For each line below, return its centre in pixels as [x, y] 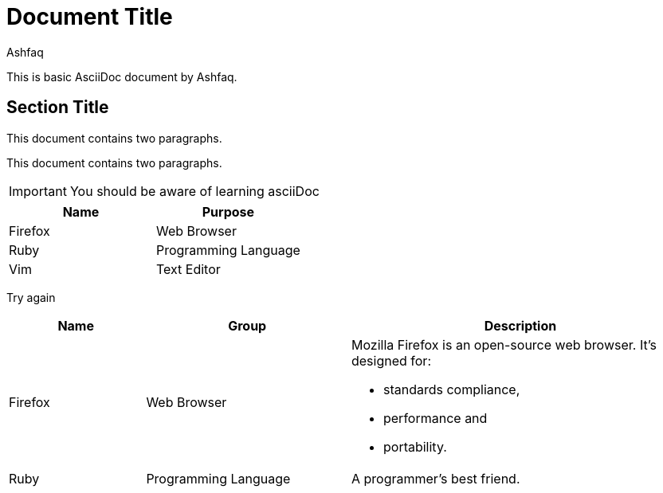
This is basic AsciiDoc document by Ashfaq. [122, 76]
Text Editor [188, 269]
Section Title [58, 108]
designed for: [391, 360]
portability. [415, 446]
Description [520, 325]
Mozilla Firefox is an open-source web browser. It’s [504, 344]
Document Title [90, 17]
